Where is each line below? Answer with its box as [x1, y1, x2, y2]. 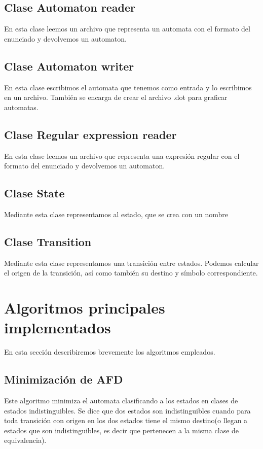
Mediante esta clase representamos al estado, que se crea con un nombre [4, 209, 228, 219]
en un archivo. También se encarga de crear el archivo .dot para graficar [4, 92, 228, 102]
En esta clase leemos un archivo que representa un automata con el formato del [4, 23, 250, 34]
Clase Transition [4, 233, 92, 249]
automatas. [4, 101, 39, 112]
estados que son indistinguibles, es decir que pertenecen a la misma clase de [4, 425, 239, 435]
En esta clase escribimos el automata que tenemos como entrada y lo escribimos [4, 82, 252, 92]
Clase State [4, 185, 65, 201]
